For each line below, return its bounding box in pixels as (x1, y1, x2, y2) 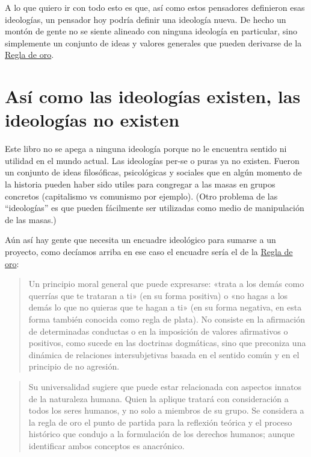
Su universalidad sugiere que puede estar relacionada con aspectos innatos (28, 380, 302, 392)
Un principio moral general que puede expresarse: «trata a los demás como (28, 277, 304, 290)
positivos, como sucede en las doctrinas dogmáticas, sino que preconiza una (28, 336, 306, 349)
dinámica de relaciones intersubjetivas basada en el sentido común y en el (28, 348, 300, 361)
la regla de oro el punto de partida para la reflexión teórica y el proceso (28, 415, 292, 428)
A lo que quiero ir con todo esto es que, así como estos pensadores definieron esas (5, 1, 305, 13)
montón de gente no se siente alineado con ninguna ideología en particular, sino (5, 25, 298, 37)
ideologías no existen (5, 107, 180, 132)
